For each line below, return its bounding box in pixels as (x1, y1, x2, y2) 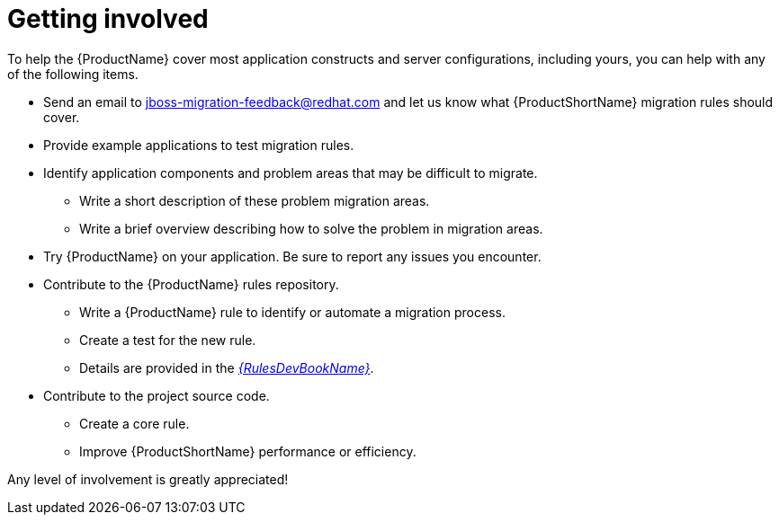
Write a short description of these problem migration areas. (79, 192, 430, 208)
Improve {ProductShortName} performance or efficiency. (79, 443, 416, 459)
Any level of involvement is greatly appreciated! (7, 471, 289, 487)
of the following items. (7, 66, 139, 82)
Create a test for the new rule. (79, 332, 256, 348)
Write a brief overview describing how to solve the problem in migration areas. (79, 220, 543, 236)
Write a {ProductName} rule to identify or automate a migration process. (79, 304, 506, 320)
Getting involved (7, 4, 209, 34)
